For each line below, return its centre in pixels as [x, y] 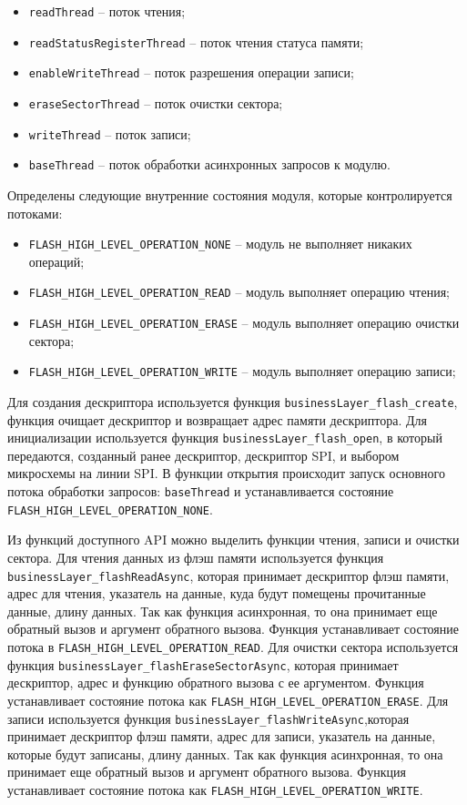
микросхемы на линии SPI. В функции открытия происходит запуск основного [226, 473]
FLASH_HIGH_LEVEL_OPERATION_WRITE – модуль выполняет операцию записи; [242, 371]
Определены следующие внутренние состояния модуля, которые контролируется [230, 194]
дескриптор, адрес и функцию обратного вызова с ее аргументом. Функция [216, 683]
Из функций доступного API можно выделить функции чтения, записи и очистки [233, 540]
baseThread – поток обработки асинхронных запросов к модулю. [209, 164]
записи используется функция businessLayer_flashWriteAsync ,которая [208, 718]
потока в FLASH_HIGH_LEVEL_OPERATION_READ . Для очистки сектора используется [233, 646]
